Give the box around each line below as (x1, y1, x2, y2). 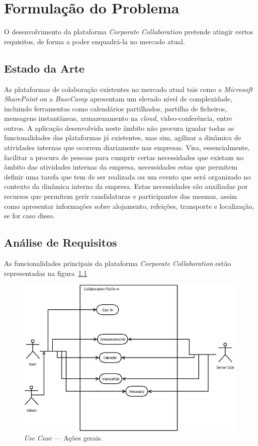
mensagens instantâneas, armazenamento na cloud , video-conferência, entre (4, 113, 232, 123)
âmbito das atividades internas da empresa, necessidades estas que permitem (4, 162, 238, 172)
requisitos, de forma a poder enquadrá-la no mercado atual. (4, 36, 185, 46)
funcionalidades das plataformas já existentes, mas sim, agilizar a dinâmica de (4, 132, 241, 143)
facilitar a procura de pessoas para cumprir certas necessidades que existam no (4, 152, 244, 162)
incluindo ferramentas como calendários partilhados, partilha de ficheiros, (4, 103, 227, 113)
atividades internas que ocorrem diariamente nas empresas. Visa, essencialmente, (4, 142, 250, 153)
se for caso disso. (4, 210, 55, 221)
